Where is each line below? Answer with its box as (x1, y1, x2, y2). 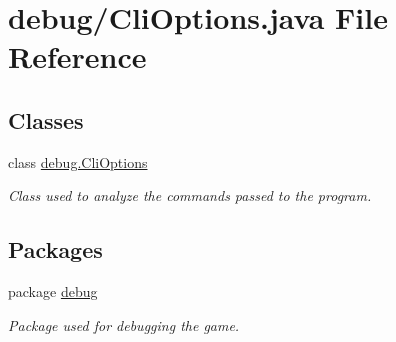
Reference (8, 36, 147, 77)
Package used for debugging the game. (8, 314, 240, 335)
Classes (8, 104, 84, 135)
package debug (8, 281, 98, 302)
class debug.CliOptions (8, 151, 148, 172)
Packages (8, 234, 103, 265)
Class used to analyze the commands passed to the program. (8, 185, 372, 206)
